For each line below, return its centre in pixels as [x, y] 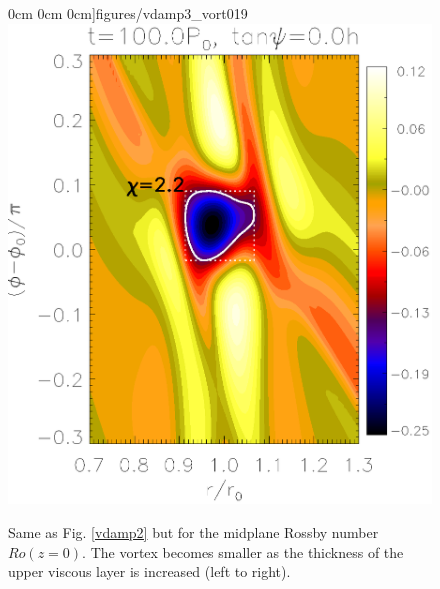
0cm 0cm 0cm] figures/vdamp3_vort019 [128, 13]
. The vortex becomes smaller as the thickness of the [243, 551]
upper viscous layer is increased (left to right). [149, 571]
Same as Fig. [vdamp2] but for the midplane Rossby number [193, 532]
